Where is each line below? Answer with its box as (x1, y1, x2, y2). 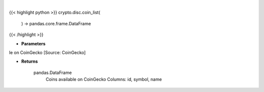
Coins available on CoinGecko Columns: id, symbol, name (45, 76, 162, 82)
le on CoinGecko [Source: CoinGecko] (9, 49, 86, 55)
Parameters (21, 40, 46, 46)
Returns (21, 58, 38, 64)
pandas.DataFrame (33, 70, 72, 75)
